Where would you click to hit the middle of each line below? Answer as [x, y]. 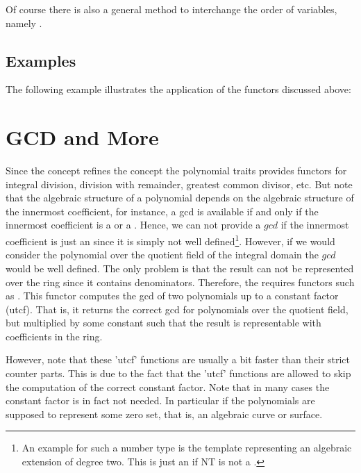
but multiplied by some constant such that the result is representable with [163, 323]
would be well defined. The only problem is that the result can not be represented [180, 268]
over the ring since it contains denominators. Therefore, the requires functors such [180, 282]
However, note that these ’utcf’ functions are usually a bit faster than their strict [178, 359]
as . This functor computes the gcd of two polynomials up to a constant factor [172, 296]
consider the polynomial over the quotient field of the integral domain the [162, 255]
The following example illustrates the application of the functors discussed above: [178, 89]
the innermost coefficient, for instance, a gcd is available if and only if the [162, 211]
